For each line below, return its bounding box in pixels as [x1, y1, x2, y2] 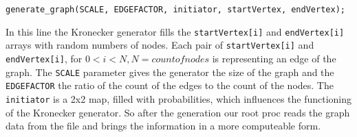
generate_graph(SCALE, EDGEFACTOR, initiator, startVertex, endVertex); [6, 5, 345, 14]
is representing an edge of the [212, 51, 336, 65]
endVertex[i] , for [6, 51, 83, 65]
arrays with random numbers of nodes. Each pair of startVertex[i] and [6, 38, 314, 52]
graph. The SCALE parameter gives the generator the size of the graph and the [6, 64, 334, 79]
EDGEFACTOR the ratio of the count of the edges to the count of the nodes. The [6, 78, 334, 92]
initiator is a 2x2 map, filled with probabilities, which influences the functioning [6, 91, 352, 105]
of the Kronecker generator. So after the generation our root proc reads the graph [6, 105, 350, 119]
